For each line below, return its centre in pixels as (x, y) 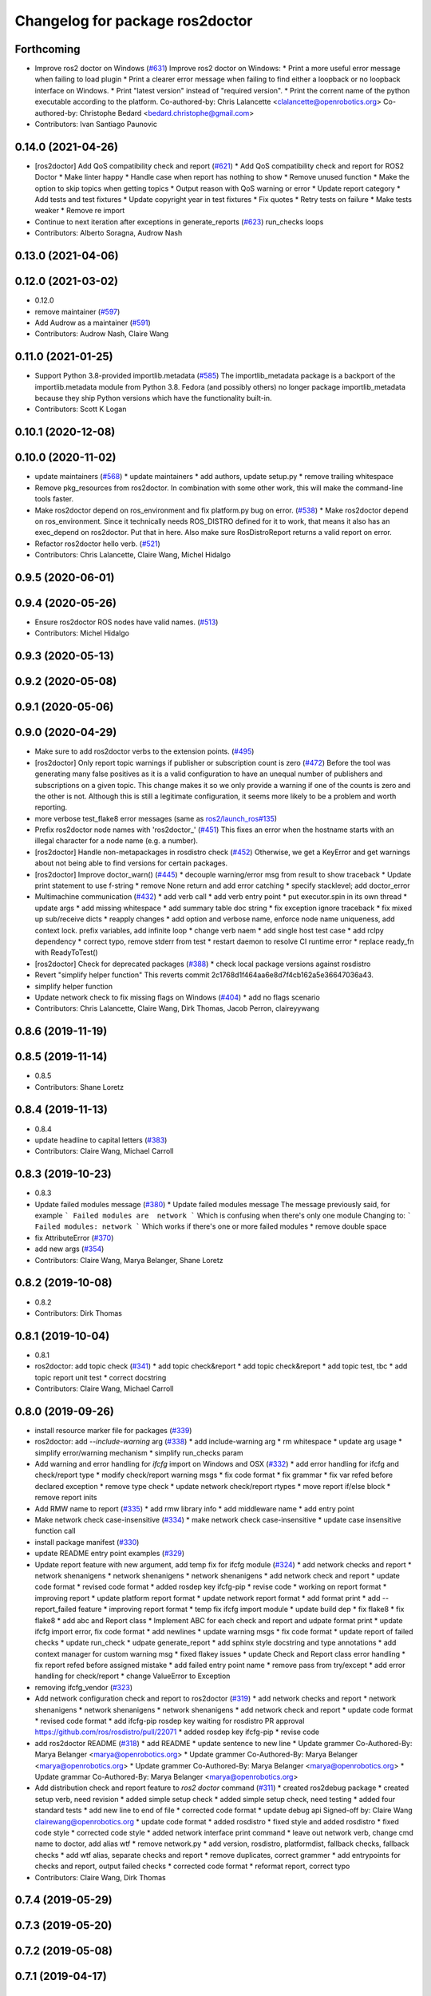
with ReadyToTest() (67, 952)
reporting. (51, 807)
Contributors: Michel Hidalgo (82, 633)
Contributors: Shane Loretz (79, 1087)
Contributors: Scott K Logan (81, 409)
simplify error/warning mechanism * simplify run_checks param (139, 1452)
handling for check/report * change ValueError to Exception (132, 1676)
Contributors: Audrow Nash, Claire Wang (102, 334)
